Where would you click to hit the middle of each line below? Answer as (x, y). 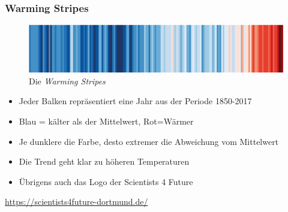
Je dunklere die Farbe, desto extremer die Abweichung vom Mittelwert (149, 141)
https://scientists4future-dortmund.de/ (76, 202)
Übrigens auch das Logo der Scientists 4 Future (106, 181)
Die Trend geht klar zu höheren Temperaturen (104, 161)
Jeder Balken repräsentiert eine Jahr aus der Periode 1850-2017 (135, 101)
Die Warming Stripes (67, 81)
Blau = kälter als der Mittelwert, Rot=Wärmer (106, 121)
